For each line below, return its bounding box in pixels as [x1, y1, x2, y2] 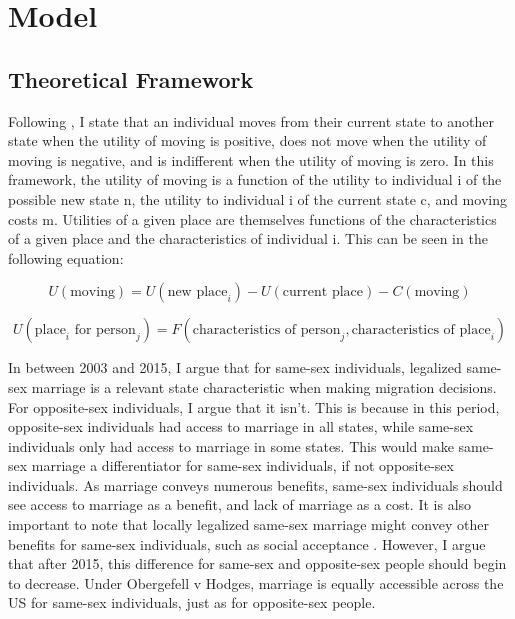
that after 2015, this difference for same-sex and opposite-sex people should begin [8, 553, 507, 574]
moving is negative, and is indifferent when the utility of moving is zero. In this [8, 149, 494, 170]
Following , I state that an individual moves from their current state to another [8, 110, 494, 131]
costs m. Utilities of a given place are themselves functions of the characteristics [8, 208, 497, 229]
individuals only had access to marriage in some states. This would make [8, 435, 454, 456]
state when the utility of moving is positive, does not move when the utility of [8, 130, 487, 151]
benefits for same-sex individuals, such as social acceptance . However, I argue [8, 533, 486, 554]
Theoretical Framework [8, 63, 254, 94]
